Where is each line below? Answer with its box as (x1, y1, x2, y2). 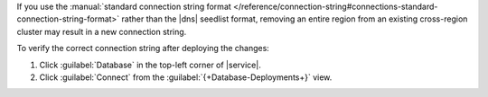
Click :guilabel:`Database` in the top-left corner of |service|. (39, 59, 261, 70)
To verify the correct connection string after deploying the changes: (16, 43, 270, 54)
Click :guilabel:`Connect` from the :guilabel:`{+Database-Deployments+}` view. (39, 72, 333, 83)
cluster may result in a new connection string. (16, 26, 187, 37)
